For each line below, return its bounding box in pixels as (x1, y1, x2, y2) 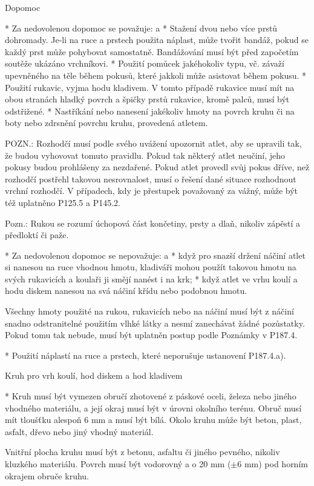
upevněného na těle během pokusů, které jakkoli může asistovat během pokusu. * (5, 68, 307, 81)
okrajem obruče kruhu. (5, 469, 89, 482)
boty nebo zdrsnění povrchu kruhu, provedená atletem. (5, 116, 208, 129)
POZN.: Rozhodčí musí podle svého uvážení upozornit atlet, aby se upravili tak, (5, 136, 302, 149)
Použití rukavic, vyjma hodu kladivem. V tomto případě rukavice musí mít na (5, 81, 295, 93)
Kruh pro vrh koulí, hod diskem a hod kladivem (5, 369, 183, 382)
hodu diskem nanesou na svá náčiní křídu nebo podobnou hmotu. (5, 284, 247, 297)
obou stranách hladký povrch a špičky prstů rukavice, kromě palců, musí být (5, 93, 290, 105)
